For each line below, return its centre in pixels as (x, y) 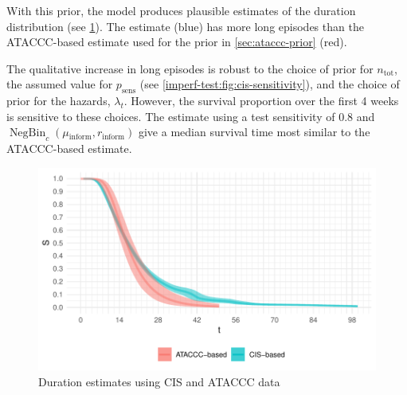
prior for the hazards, (59, 101)
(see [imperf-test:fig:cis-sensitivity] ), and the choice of (270, 84)
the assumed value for (60, 84)
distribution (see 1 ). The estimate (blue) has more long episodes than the (185, 26)
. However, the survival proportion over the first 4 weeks (261, 101)
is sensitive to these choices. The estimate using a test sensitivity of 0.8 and (191, 116)
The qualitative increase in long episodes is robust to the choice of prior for (190, 68)
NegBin (27, 133)
